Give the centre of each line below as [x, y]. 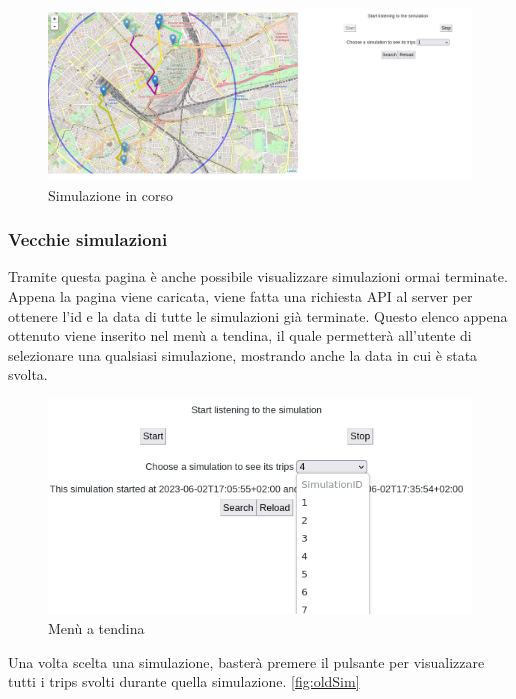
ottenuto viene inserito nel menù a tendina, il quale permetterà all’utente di [240, 335]
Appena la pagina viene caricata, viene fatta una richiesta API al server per [240, 296]
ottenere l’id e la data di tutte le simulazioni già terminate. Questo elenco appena [258, 315]
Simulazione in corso [110, 194]
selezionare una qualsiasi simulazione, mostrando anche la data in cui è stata [243, 354]
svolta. [28, 374]
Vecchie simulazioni [88, 239]
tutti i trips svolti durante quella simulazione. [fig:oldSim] [184, 681]
